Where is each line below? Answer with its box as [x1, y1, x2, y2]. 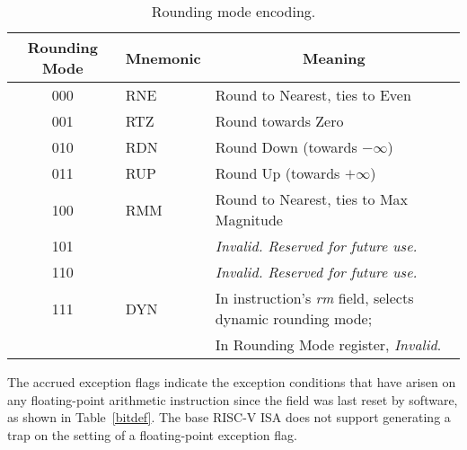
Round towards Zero [215, 110, 344, 131]
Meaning [303, 47, 366, 68]
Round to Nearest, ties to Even [215, 84, 411, 105]
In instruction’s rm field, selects [215, 287, 414, 308]
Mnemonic [125, 47, 201, 68]
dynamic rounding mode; [215, 308, 373, 329]
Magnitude [215, 209, 283, 230]
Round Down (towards [215, 137, 357, 157]
